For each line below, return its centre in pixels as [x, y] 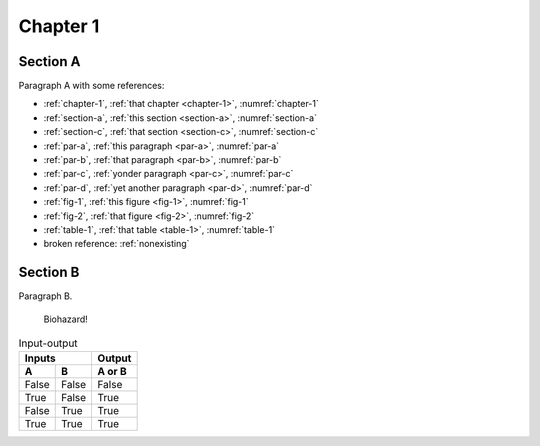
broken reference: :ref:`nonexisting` [116, 244]
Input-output [48, 343]
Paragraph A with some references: [91, 86]
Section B [49, 272]
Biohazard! [66, 319]
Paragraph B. [45, 296]
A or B [112, 372]
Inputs [40, 358]
